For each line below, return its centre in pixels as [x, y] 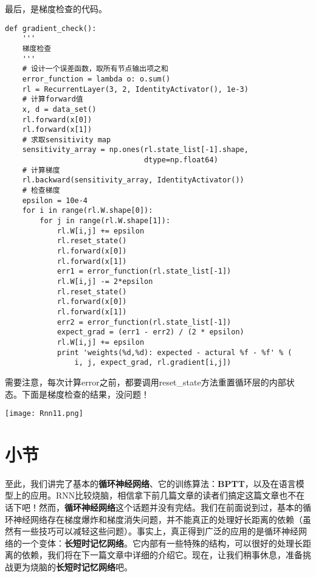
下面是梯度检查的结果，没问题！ [85, 394]
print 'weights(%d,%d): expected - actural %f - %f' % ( [174, 352]
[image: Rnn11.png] [44, 414]
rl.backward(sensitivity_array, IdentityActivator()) [133, 180]
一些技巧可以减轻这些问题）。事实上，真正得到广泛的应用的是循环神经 [160, 531]
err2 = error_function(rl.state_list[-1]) [144, 322]
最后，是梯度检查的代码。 [56, 9]
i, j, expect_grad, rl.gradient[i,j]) [153, 363]
